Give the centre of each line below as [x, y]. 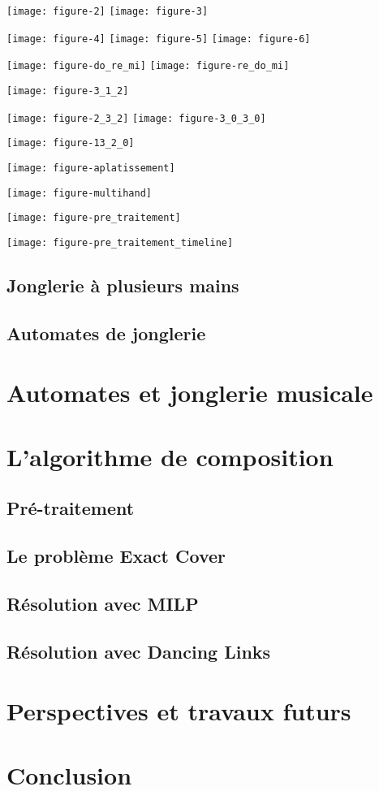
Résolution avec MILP [103, 603]
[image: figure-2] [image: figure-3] [108, 11]
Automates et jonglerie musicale [190, 393]
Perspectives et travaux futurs [179, 711]
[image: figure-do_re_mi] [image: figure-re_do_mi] [148, 66]
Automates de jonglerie [106, 333]
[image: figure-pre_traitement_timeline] [120, 242]
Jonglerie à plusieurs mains [123, 285]
